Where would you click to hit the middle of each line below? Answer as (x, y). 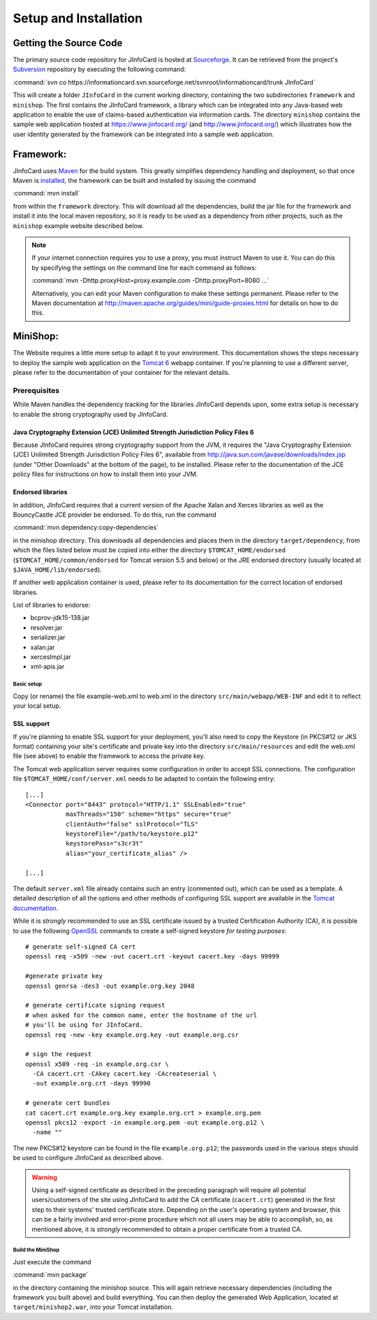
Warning (44, 1177)
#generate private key (64, 976)
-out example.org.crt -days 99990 (91, 1083)
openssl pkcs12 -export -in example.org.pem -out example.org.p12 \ (145, 1123)
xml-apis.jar (47, 667)
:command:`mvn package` (51, 1275)
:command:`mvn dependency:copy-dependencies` (86, 528)
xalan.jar (43, 647)
